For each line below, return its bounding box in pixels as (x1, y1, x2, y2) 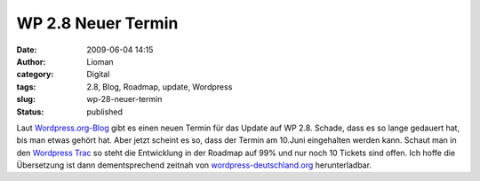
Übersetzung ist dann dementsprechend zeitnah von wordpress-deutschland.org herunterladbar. (16, 160, 372, 170)
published (86, 106, 124, 117)
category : (16, 69, 54, 80)
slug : (16, 94, 36, 105)
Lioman (86, 56, 115, 67)
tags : (16, 81, 36, 92)
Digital (86, 69, 110, 80)
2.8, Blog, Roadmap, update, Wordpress (86, 81, 233, 92)
